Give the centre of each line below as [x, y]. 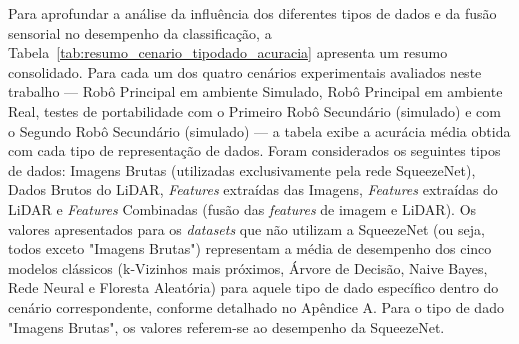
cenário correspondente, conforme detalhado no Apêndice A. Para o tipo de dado [256, 306]
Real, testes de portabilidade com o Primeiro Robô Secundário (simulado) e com [254, 110]
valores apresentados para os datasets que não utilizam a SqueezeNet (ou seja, [246, 228]
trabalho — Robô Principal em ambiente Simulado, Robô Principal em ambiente [255, 91]
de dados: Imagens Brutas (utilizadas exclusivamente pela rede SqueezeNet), [242, 169]
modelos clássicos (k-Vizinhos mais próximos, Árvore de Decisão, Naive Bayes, [248, 267]
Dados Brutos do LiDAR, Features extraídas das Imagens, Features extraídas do [253, 189]
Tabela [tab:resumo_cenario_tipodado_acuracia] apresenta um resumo [228, 52]
